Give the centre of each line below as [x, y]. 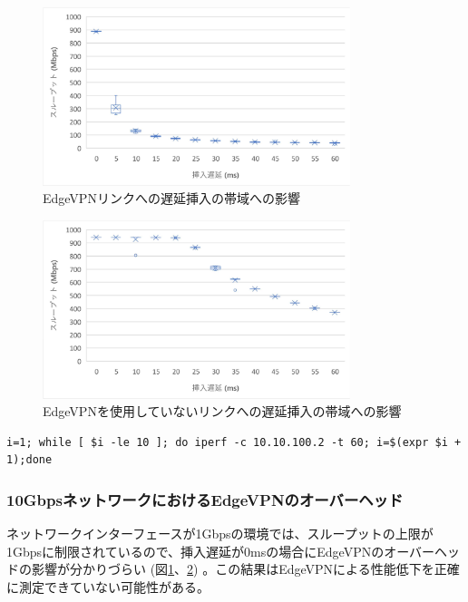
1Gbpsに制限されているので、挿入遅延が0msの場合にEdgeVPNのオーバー [221, 551]
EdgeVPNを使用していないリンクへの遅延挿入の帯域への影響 [222, 411]
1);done [29, 460]
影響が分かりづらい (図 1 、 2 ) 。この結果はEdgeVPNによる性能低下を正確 [245, 569]
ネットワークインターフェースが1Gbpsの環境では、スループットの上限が [220, 534]
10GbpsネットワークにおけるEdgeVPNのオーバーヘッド [205, 499]
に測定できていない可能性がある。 [108, 587]
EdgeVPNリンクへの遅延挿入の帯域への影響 [171, 198]
